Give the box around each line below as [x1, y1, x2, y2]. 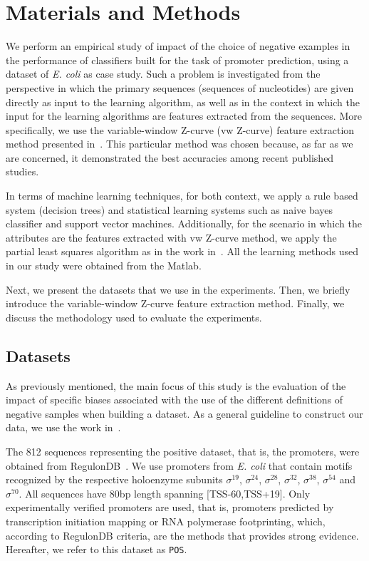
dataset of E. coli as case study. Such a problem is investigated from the [6, 66, 321, 81]
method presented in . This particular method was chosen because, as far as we [6, 136, 353, 151]
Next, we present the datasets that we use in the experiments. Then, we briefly [6, 282, 350, 297]
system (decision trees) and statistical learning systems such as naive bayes [6, 202, 333, 217]
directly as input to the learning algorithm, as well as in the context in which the [6, 94, 360, 109]
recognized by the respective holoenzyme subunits [6, 472, 223, 487]
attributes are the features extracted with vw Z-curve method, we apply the [6, 230, 337, 245]
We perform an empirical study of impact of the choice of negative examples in [6, 38, 350, 53]
